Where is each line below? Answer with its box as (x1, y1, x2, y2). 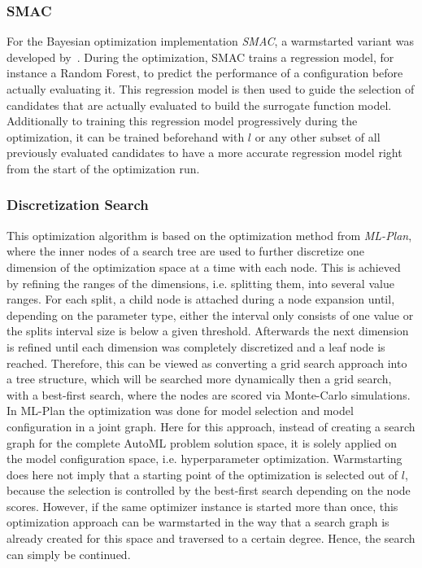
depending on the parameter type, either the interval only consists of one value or (7, 306, 414, 323)
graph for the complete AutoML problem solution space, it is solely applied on (7, 434, 398, 451)
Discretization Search (7, 194, 149, 215)
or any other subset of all (255, 128, 381, 145)
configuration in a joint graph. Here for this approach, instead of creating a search (7, 417, 415, 435)
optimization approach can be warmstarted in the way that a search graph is (7, 513, 389, 531)
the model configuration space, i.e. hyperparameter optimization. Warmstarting (7, 450, 402, 467)
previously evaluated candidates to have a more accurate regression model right (7, 144, 402, 161)
